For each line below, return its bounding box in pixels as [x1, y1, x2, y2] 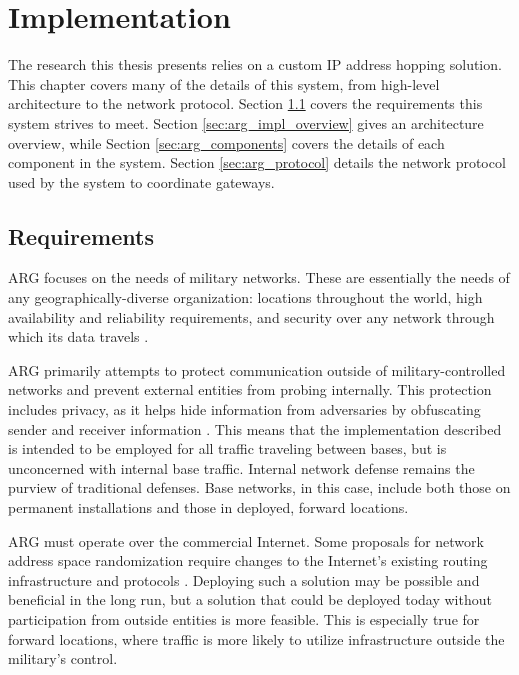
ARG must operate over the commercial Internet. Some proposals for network [8, 530, 484, 551]
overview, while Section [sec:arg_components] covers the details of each [8, 132, 445, 153]
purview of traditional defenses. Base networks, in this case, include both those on [8, 477, 511, 498]
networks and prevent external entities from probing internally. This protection [8, 379, 492, 400]
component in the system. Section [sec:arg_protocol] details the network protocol [8, 152, 506, 173]
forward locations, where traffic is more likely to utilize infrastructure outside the [8, 628, 505, 649]
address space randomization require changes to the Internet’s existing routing [8, 550, 488, 571]
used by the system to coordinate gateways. [8, 171, 275, 192]
